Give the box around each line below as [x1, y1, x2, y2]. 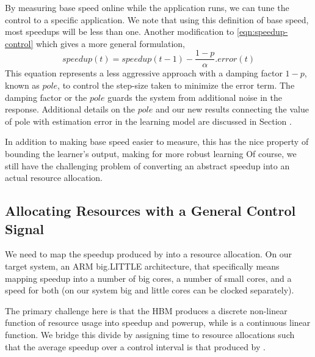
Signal [5, 219, 45, 238]
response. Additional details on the [5, 103, 136, 116]
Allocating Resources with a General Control [5, 201, 296, 220]
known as [5, 79, 40, 92]
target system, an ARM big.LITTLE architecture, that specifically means [5, 259, 280, 272]
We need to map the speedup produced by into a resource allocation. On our [5, 248, 292, 260]
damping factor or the [5, 90, 87, 103]
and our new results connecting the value [155, 103, 309, 116]
